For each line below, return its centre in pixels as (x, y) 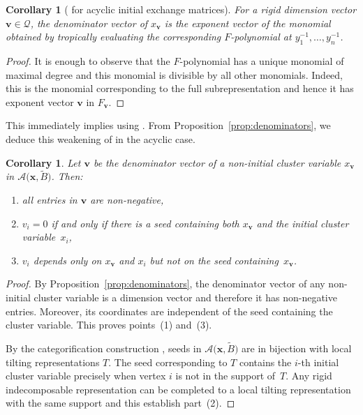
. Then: (67, 176)
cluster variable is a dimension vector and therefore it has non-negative (185, 297)
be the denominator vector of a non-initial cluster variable (217, 162)
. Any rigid (309, 376)
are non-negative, (127, 199)
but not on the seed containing (214, 260)
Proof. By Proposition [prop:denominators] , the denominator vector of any (165, 284)
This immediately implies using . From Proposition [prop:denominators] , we (168, 125)
